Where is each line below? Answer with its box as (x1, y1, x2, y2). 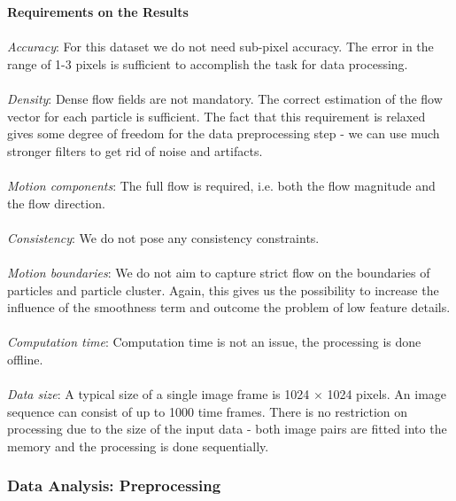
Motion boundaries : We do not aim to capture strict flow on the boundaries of (7, 262, 430, 281)
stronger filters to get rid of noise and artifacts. (7, 141, 263, 160)
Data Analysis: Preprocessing (7, 474, 221, 497)
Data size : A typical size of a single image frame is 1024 (7, 385, 310, 403)
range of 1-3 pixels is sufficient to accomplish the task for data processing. (7, 54, 408, 73)
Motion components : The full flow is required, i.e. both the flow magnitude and (7, 176, 436, 194)
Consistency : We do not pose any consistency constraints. (7, 228, 320, 247)
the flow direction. (7, 193, 105, 212)
